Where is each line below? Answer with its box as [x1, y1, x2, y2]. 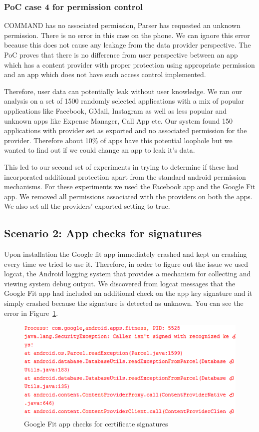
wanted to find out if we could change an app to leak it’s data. [4, 145, 195, 155]
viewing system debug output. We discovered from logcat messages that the [4, 278, 236, 288]
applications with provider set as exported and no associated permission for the [4, 125, 247, 136]
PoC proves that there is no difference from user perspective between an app [4, 50, 238, 60]
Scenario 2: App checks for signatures [4, 225, 202, 241]
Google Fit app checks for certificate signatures [24, 418, 168, 429]
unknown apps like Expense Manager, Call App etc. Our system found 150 [4, 115, 233, 126]
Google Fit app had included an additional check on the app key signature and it [4, 288, 253, 298]
